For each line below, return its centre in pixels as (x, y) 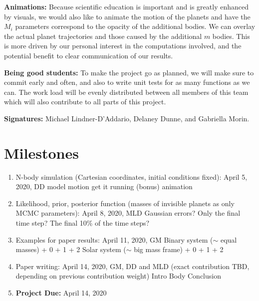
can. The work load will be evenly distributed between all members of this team (126, 92)
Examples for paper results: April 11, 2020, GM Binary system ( (114, 239)
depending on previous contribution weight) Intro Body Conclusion (118, 276)
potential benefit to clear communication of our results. (89, 55)
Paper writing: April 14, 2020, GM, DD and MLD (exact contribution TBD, (132, 266)
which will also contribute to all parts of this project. (85, 102)
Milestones (41, 152)
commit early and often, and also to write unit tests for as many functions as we (127, 82)
